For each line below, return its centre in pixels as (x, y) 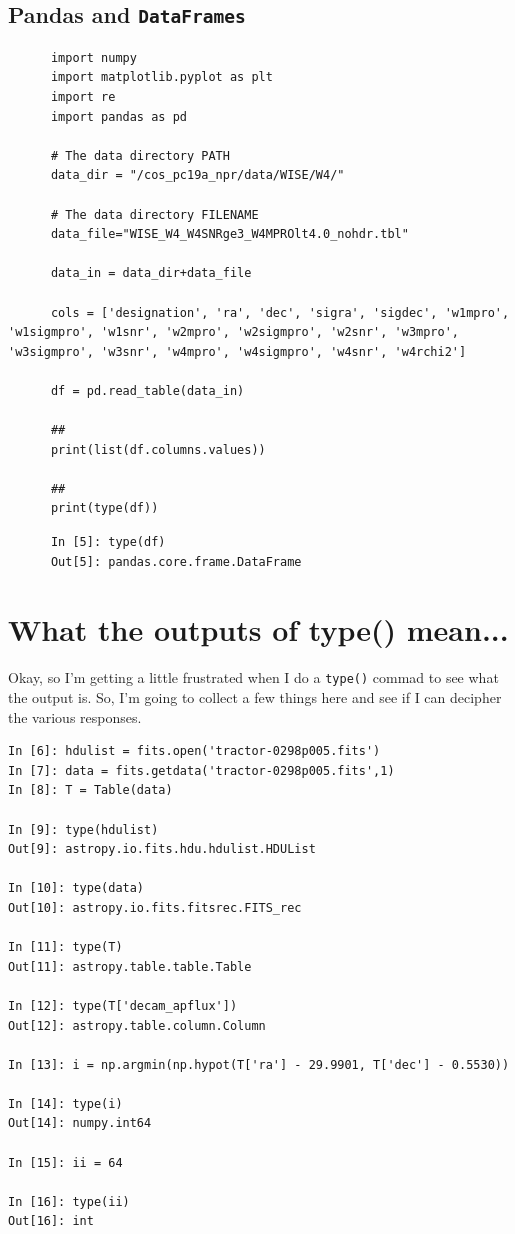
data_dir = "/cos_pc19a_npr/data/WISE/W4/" (197, 175)
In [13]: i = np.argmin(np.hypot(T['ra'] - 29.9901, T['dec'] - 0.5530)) (259, 1064)
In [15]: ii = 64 (65, 1162)
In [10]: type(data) (76, 888)
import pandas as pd (118, 116)
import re (83, 96)
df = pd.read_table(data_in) (147, 390)
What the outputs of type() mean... (258, 629)
